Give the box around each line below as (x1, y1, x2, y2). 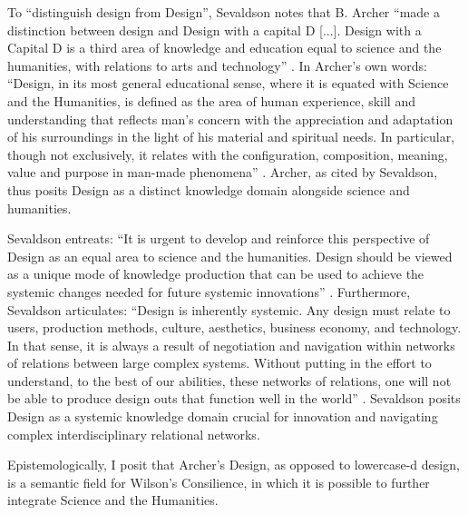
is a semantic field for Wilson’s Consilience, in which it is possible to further (7, 472, 430, 491)
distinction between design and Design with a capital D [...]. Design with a (7, 20, 422, 39)
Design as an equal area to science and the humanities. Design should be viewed (7, 246, 453, 265)
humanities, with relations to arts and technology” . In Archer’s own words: (7, 55, 427, 74)
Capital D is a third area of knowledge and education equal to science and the (7, 38, 442, 57)
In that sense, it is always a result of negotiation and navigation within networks (7, 335, 455, 354)
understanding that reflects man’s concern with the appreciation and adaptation (7, 109, 453, 128)
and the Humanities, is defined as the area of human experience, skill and (7, 91, 415, 110)
